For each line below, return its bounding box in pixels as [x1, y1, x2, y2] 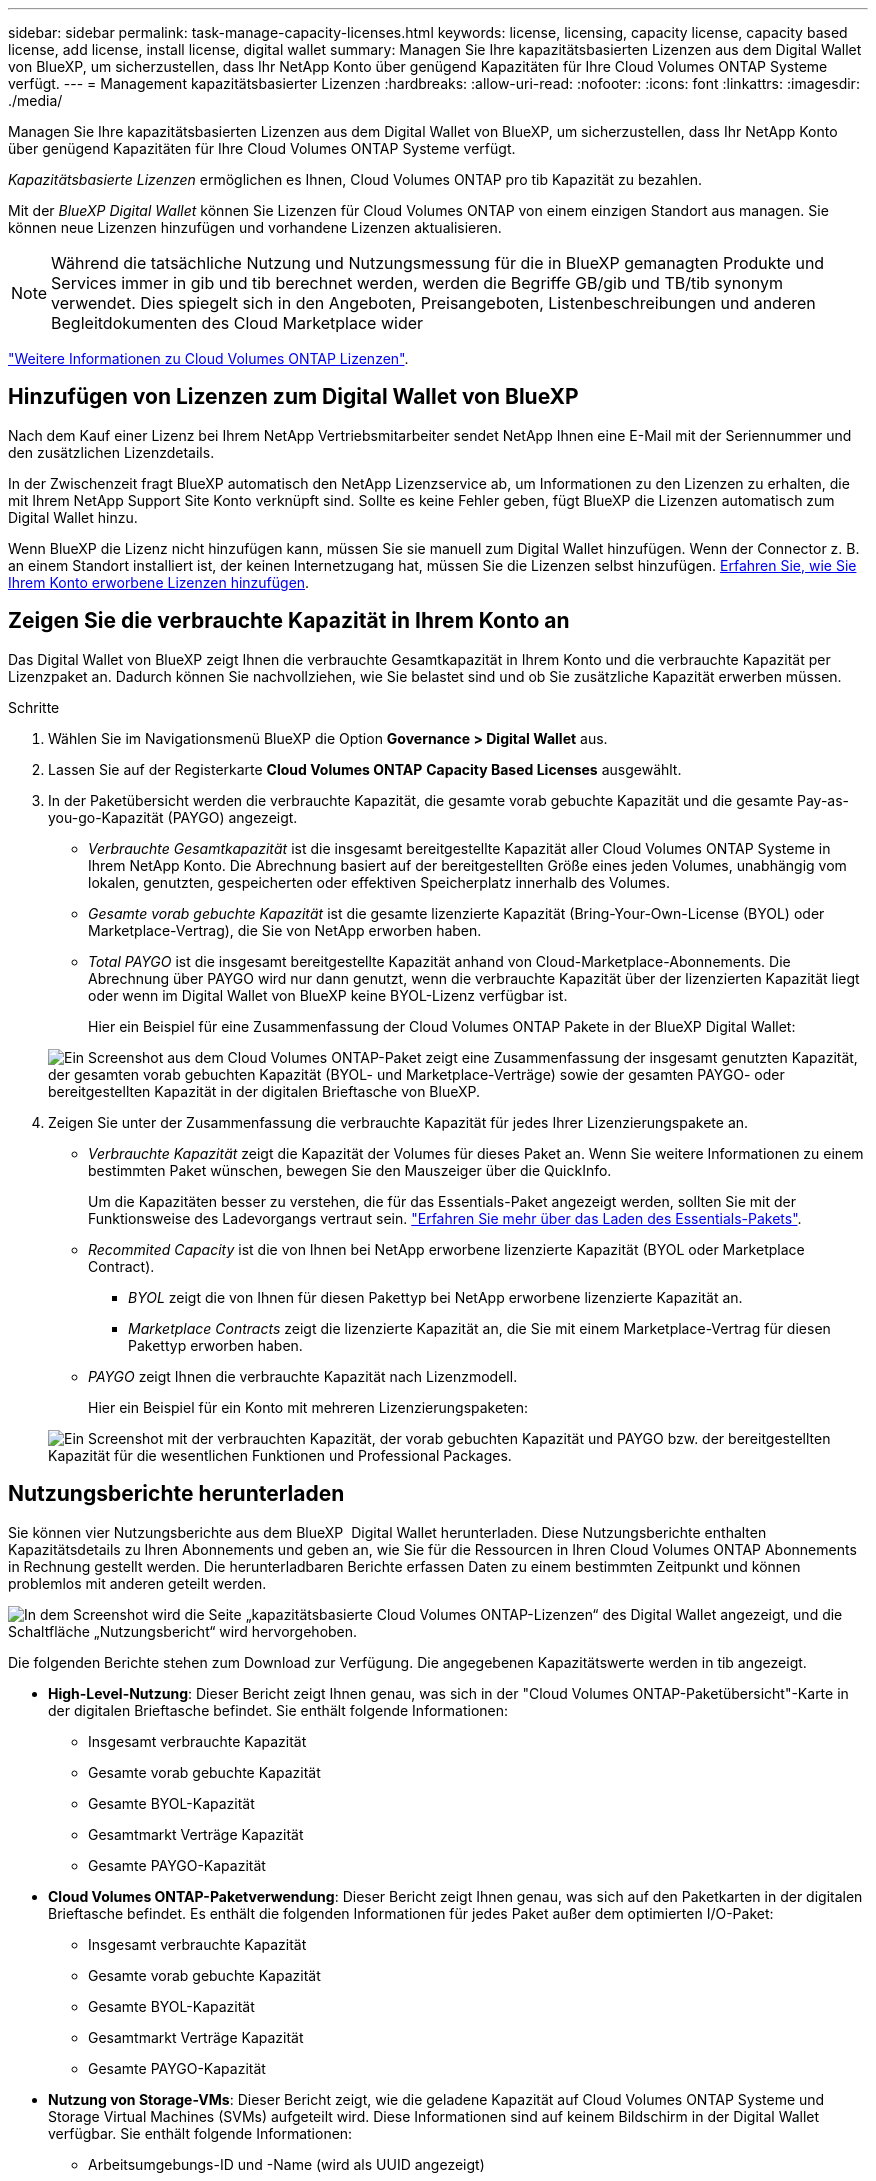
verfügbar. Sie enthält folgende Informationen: [48, 2124, 353, 2142]
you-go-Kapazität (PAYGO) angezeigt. [48, 808, 298, 826]
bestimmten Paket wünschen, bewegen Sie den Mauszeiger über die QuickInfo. [88, 1161, 612, 1179]
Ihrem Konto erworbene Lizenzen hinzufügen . [8, 573, 310, 591]
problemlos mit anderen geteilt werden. [8, 1574, 267, 1592]
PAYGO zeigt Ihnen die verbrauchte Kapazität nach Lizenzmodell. [88, 1367, 518, 1385]
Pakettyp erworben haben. [128, 1336, 303, 1354]
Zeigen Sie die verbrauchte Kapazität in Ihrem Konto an [8, 608, 570, 634]
